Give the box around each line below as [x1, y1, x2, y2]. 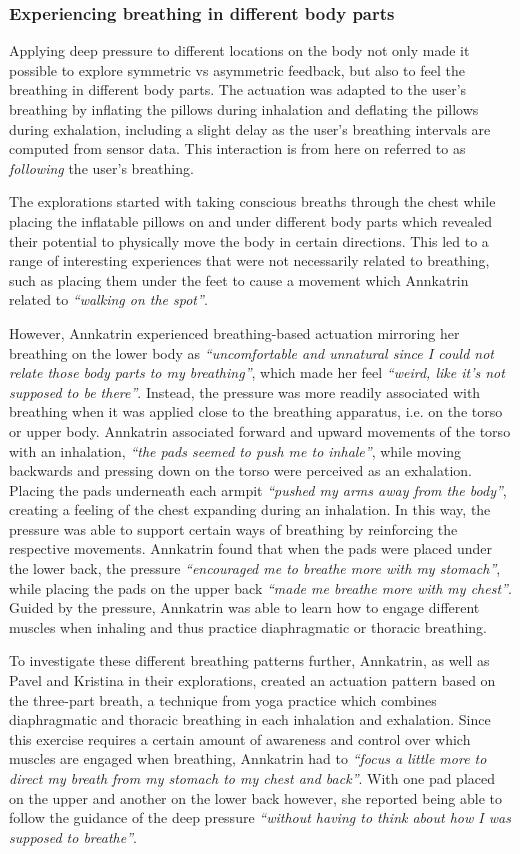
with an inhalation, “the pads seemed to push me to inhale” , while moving [9, 440, 462, 461]
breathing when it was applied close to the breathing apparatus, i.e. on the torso [9, 401, 503, 422]
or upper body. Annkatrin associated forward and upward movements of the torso [9, 420, 511, 441]
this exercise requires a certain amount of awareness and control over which [9, 728, 471, 749]
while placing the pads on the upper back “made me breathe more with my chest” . [9, 577, 512, 598]
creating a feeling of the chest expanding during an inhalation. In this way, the [9, 499, 491, 520]
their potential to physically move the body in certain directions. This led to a [9, 230, 489, 251]
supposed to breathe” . [9, 826, 137, 847]
